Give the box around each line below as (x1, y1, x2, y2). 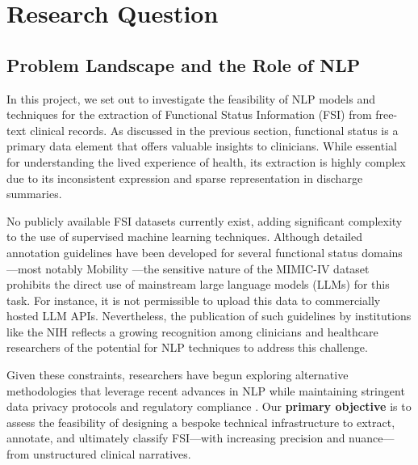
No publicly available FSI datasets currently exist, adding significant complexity (6, 212, 403, 229)
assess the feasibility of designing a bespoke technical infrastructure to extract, (6, 413, 395, 430)
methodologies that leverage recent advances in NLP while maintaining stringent (6, 382, 405, 399)
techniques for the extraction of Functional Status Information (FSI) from (6, 106, 372, 123)
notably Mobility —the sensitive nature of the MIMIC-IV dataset (45, 260, 370, 277)
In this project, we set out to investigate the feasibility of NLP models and (6, 90, 375, 107)
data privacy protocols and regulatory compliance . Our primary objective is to (6, 398, 412, 415)
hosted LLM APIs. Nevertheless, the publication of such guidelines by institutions (6, 307, 412, 324)
